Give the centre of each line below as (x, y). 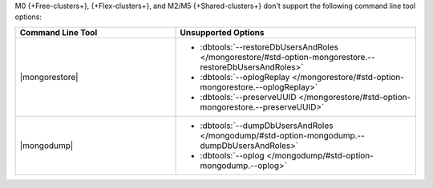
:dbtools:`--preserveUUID (248, 97)
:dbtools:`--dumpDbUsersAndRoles (267, 126)
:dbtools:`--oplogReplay (245, 77)
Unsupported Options (222, 32)
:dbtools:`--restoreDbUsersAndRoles (269, 46)
